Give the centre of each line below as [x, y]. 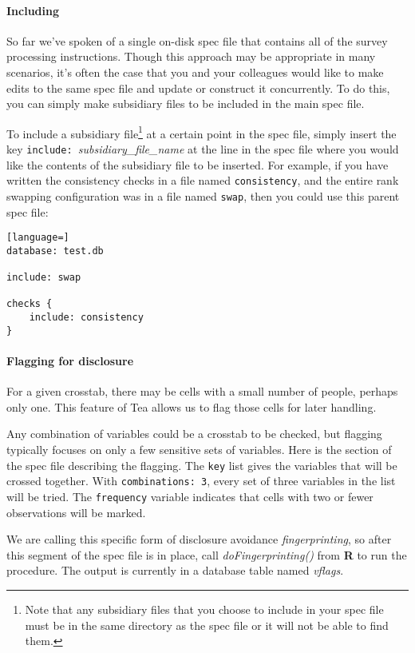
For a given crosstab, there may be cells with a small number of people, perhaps [202, 391]
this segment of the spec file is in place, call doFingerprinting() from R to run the [207, 554]
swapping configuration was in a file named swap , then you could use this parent [203, 195]
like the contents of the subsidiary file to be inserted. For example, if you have [198, 164]
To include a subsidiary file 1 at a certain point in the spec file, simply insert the [202, 132]
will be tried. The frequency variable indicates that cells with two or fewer [190, 496]
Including [33, 10]
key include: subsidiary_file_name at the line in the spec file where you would [203, 149]
